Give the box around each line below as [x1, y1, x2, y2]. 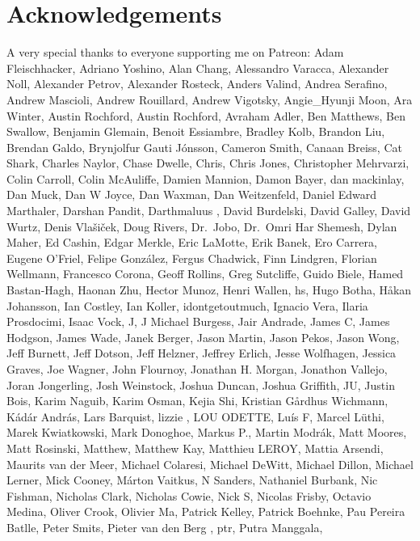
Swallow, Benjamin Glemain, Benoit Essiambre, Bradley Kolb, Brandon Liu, [6, 123, 385, 140]
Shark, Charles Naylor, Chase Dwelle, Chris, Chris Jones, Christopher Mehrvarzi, [6, 154, 409, 171]
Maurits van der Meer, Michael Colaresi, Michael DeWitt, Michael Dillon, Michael [6, 455, 414, 472]
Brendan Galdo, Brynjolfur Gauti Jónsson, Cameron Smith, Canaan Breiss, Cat [6, 138, 402, 155]
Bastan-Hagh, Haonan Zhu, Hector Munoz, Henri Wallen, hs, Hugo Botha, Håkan [6, 281, 412, 298]
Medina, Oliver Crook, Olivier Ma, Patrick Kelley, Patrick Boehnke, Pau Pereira [6, 503, 405, 520]
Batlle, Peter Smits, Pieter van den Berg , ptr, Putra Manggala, [6, 518, 323, 535]
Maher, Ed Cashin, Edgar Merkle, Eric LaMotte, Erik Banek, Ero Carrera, [6, 234, 377, 251]
